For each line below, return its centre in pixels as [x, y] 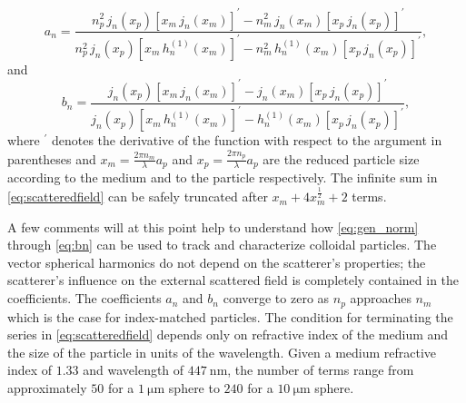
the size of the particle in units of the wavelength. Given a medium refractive [222, 352]
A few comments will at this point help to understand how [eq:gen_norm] [213, 226]
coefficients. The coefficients [84, 298]
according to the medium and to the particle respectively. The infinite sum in [223, 177]
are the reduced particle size [341, 158]
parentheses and [52, 158]
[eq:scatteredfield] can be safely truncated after [138, 197]
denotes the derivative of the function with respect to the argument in [247, 140]
